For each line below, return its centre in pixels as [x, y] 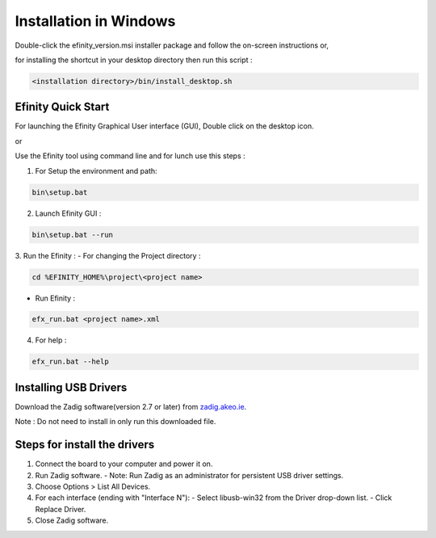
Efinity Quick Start [62, 107]
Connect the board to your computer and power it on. [124, 464]
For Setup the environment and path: [96, 170]
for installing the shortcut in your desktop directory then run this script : [134, 60]
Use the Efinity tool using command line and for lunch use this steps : [130, 156]
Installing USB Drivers [71, 387]
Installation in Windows [95, 21]
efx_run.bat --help [70, 362]
